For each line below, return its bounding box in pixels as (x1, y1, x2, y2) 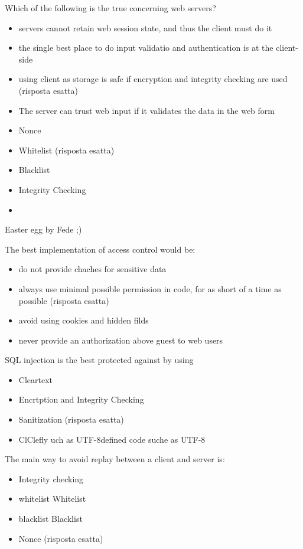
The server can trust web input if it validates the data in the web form (18, 104, 275, 116)
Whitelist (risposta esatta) (18, 143, 115, 156)
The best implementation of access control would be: (5, 243, 196, 255)
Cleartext (18, 373, 53, 385)
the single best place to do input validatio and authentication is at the (18, 41, 273, 54)
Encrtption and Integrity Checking (18, 393, 144, 406)
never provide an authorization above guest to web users (18, 334, 223, 346)
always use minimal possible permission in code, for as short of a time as (18, 282, 282, 295)
